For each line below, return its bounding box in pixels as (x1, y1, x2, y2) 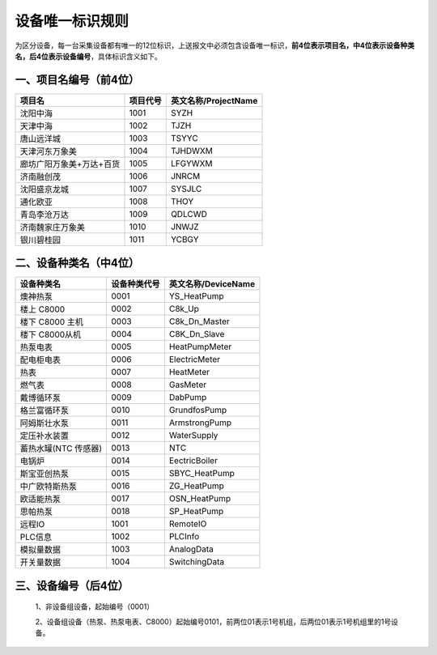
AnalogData (168, 543, 214, 555)
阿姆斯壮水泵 (19, 418, 69, 429)
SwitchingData (168, 556, 225, 568)
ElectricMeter (168, 354, 221, 365)
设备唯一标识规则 (15, 12, 129, 30)
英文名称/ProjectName (170, 95, 258, 106)
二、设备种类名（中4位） (15, 256, 140, 270)
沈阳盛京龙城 (19, 183, 69, 194)
